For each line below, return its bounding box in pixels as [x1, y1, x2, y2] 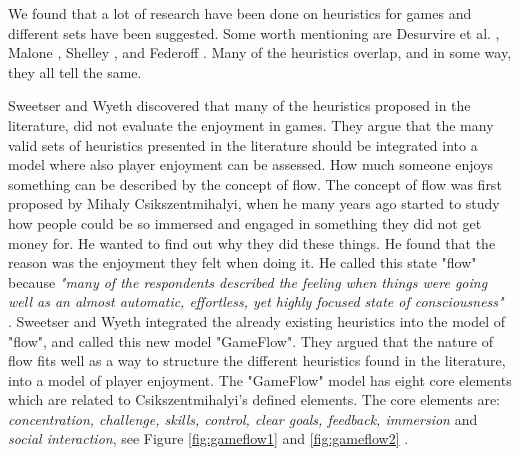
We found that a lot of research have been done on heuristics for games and [8, 3, 472, 23]
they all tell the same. [8, 61, 142, 82]
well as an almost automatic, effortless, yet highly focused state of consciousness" [8, 291, 504, 312]
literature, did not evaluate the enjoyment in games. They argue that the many [8, 114, 494, 135]
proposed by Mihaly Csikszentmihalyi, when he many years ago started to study [8, 193, 500, 214]
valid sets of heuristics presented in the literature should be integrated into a [8, 134, 478, 155]
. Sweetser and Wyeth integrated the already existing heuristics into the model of [8, 310, 506, 331]
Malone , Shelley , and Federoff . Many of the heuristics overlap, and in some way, [8, 42, 512, 63]
